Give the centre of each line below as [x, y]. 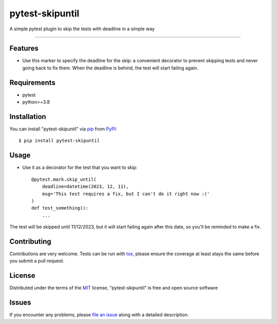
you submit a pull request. [37, 261]
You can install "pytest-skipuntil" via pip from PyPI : [63, 129]
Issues [20, 303]
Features [24, 49]
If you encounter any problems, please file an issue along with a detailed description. [99, 315]
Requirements [33, 82]
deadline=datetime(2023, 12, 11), [85, 187]
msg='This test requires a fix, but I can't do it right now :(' [126, 194]
